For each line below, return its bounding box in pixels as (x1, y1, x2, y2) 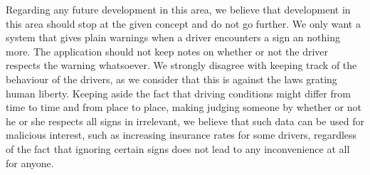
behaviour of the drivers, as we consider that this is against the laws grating (6, 71, 337, 86)
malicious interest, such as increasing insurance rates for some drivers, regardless (6, 127, 357, 142)
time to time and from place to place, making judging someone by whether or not (6, 100, 361, 115)
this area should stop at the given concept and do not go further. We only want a (6, 16, 361, 31)
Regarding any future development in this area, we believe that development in (6, 2, 351, 16)
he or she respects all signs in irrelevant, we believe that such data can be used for (6, 113, 364, 128)
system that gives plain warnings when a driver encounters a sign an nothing (6, 30, 341, 45)
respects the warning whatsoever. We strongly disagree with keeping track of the (6, 58, 357, 73)
